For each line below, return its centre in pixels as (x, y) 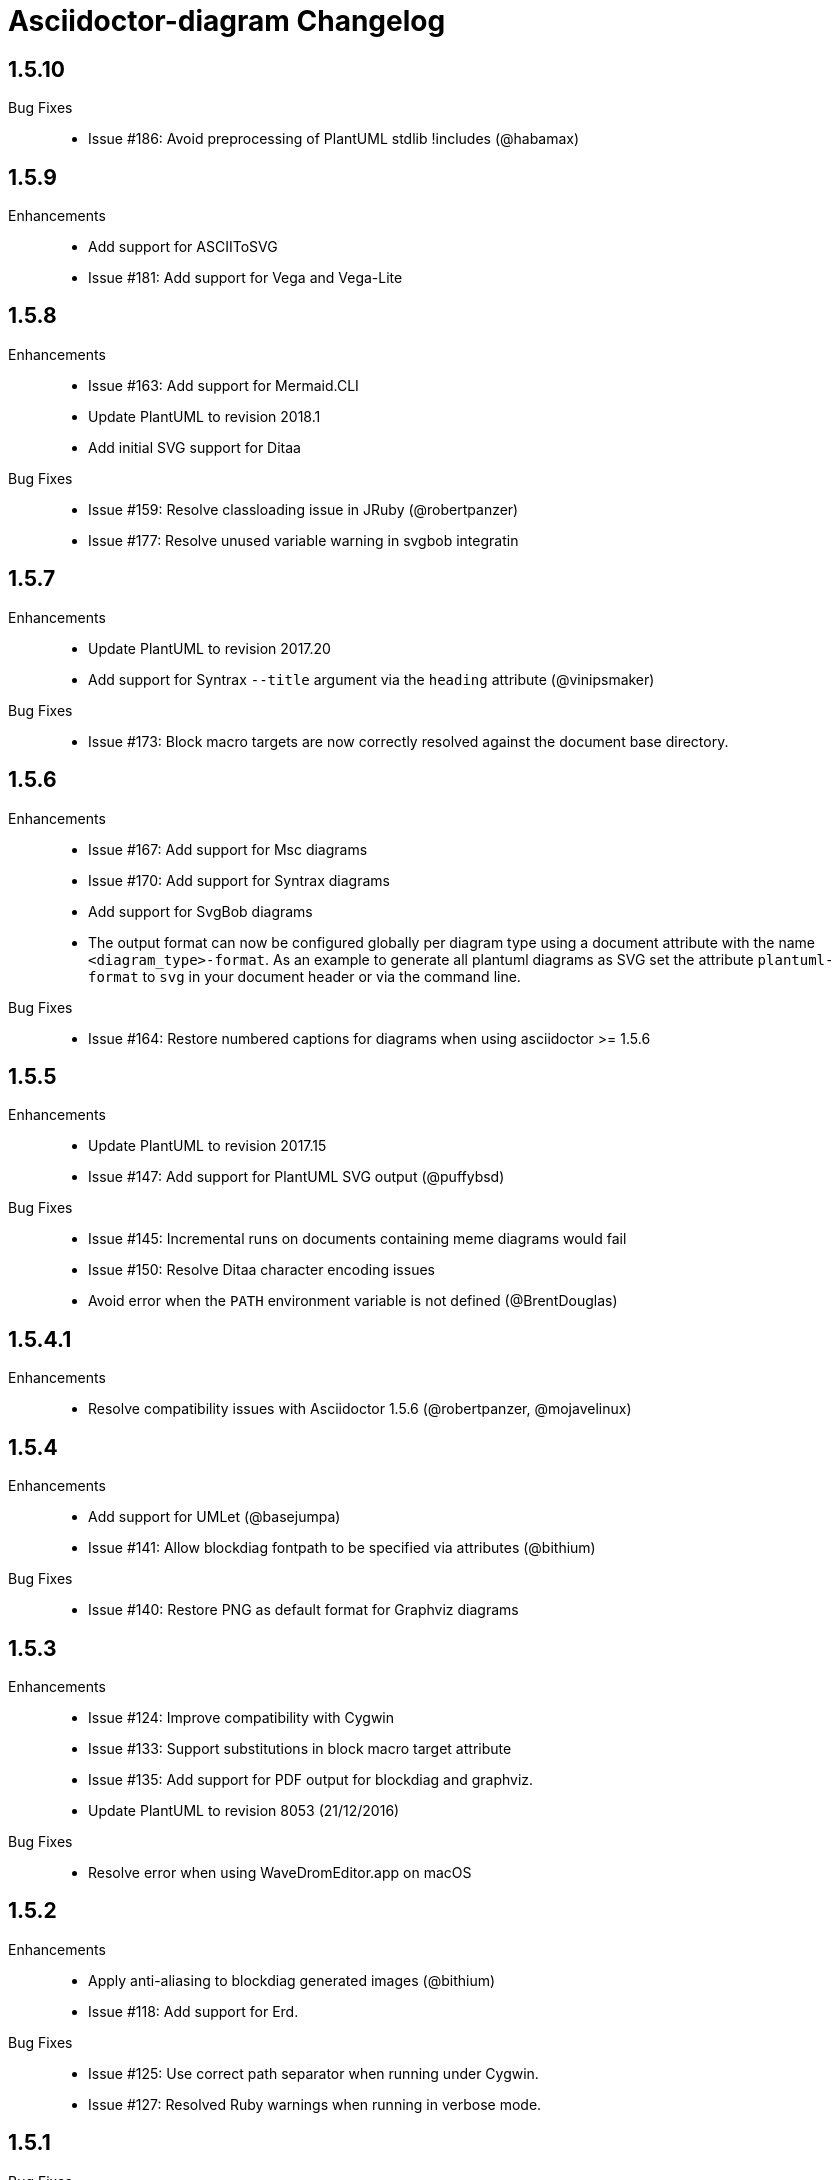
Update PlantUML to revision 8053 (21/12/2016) (244, 1810)
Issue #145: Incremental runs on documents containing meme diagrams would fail (357, 1239)
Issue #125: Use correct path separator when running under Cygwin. (313, 2073)
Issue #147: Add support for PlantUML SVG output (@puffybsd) (296, 1177)
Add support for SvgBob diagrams (200, 911)
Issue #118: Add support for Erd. (193, 2011)
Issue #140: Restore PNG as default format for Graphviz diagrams (303, 1610)
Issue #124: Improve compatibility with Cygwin (241, 1717)
